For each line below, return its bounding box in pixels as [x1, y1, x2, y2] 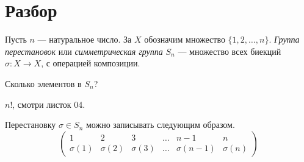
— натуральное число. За [37, 33, 132, 46]
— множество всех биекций [178, 44, 281, 57]
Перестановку [5, 118, 56, 131]
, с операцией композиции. [41, 57, 140, 69]
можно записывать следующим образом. [86, 118, 235, 131]
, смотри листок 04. [12, 97, 85, 110]
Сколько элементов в [5, 77, 82, 90]
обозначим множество [144, 33, 225, 46]
